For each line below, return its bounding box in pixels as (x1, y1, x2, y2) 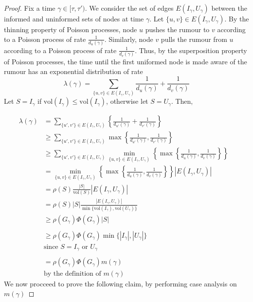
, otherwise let (106, 96, 148, 106)
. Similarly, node (104, 34, 153, 44)
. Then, (171, 96, 193, 106)
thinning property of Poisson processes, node (4, 24, 137, 34)
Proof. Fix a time (4, 3, 55, 13)
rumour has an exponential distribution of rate (4, 66, 143, 76)
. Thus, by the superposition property (135, 45, 247, 55)
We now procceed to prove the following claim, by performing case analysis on (4, 279, 237, 289)
